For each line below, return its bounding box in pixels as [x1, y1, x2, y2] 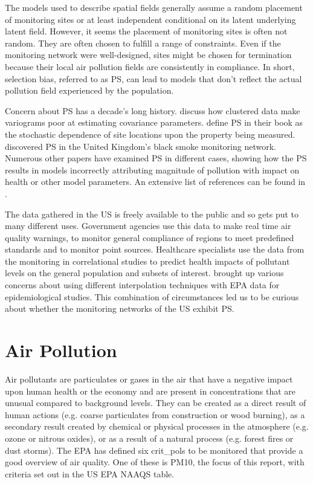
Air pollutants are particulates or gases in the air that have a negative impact [5, 372, 293, 385]
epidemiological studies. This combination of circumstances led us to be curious [5, 290, 299, 303]
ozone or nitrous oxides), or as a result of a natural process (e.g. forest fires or [5, 431, 294, 444]
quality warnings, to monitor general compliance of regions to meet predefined [5, 231, 294, 244]
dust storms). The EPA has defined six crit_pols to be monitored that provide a [5, 444, 303, 456]
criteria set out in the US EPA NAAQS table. [5, 467, 175, 480]
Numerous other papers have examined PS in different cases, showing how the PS [5, 152, 307, 164]
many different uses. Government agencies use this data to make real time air [5, 219, 291, 232]
